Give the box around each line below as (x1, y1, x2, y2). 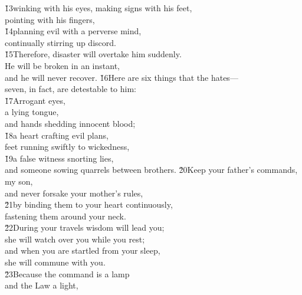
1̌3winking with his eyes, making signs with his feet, (5, 2, 192, 14)
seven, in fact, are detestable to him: (5, 83, 137, 95)
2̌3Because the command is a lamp (5, 267, 130, 280)
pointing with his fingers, (5, 13, 95, 25)
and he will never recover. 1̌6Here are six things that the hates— (5, 71, 238, 83)
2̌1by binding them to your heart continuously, (5, 198, 173, 211)
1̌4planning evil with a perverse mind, (5, 25, 142, 37)
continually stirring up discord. (5, 36, 116, 48)
